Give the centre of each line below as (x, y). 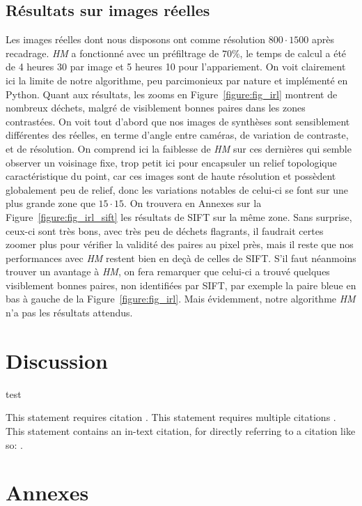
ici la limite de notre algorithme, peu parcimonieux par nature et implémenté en (177, 80)
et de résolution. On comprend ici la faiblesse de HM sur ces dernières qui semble (179, 148)
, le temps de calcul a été (293, 53)
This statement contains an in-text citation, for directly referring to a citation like (181, 430)
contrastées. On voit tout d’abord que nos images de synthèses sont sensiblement (178, 121)
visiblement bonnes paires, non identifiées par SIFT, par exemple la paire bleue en (181, 285)
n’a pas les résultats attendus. (69, 313)
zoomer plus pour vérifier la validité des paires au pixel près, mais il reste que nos (180, 244)
